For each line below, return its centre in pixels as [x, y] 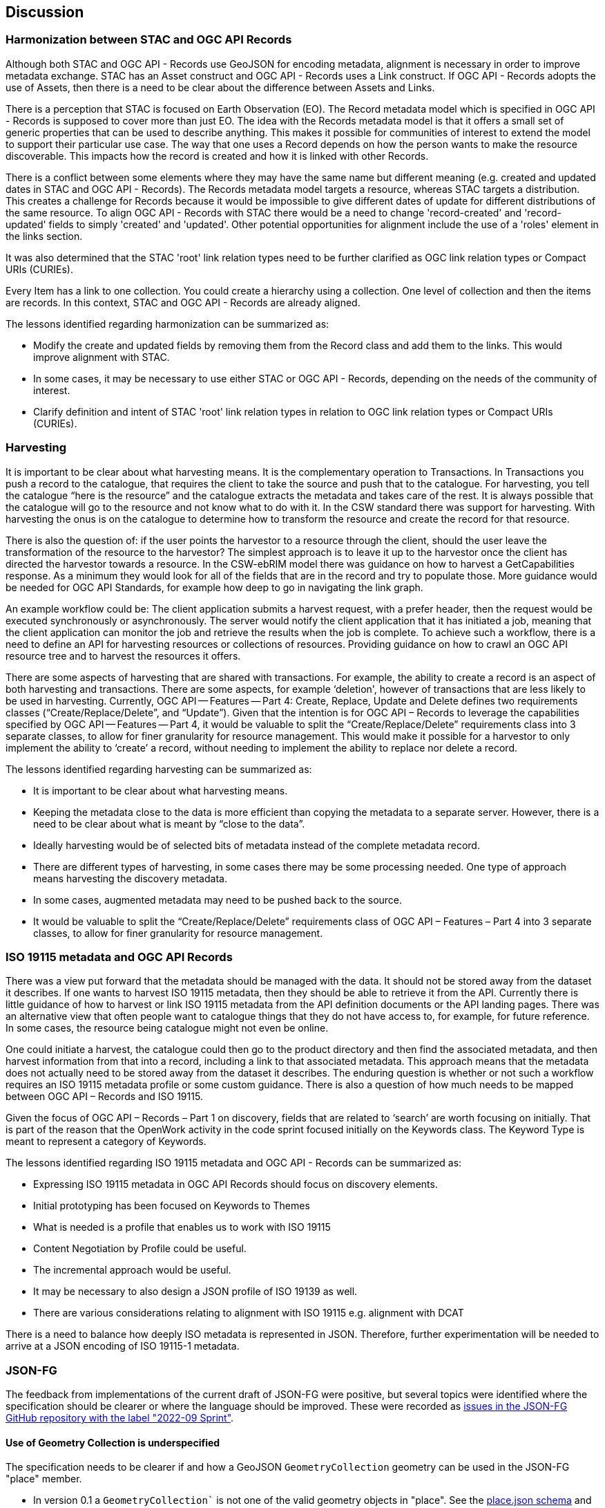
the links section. [44, 236]
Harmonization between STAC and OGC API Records [149, 40]
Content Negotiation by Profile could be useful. [140, 1249]
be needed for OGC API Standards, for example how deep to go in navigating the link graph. [214, 587]
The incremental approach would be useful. [132, 1270]
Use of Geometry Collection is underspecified [113, 1442]
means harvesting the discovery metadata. [130, 878]
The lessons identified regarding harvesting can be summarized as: [159, 769]
